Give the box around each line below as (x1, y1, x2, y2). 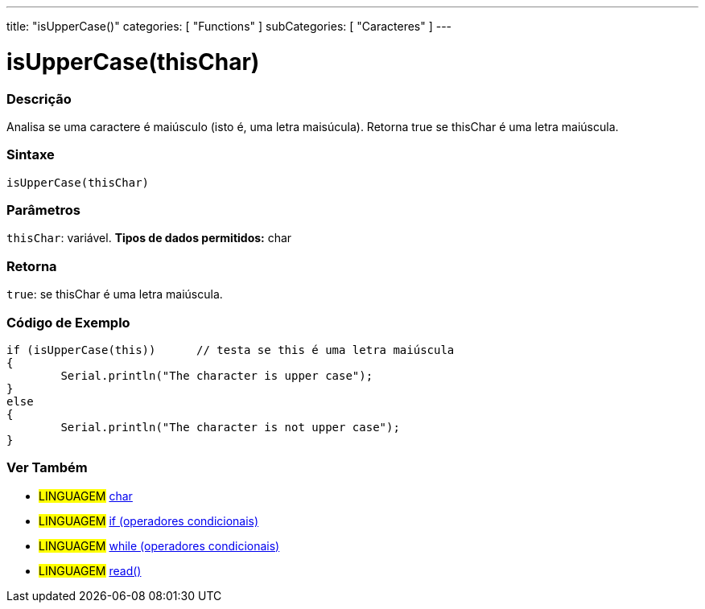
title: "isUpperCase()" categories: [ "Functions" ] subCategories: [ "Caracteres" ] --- (6, 19, 452, 33)
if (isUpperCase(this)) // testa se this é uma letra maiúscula (6, 343, 455, 356)
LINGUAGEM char (39, 488, 133, 503)
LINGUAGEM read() (39, 563, 142, 578)
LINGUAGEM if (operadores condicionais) (39, 513, 259, 528)
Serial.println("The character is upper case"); (60, 368, 373, 382)
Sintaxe (6, 146, 55, 163)
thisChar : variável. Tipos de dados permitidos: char (6, 231, 292, 245)
